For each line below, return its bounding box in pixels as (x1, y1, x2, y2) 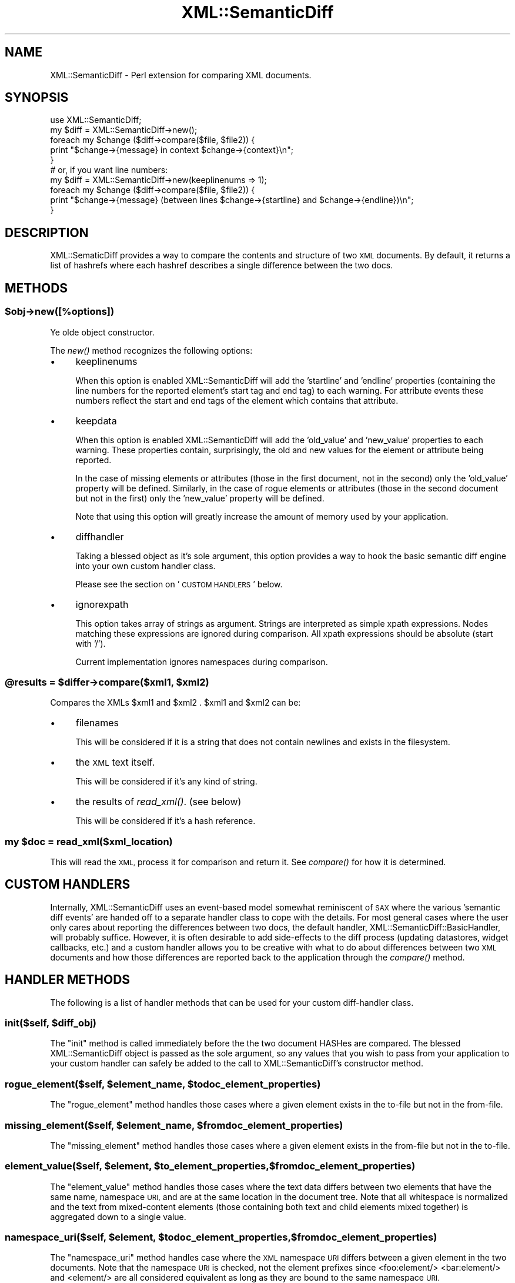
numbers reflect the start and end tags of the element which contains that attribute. (75, 395, 399, 405)
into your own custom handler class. (75, 560, 216, 571)
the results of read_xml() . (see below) (75, 796, 242, 808)
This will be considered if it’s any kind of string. (75, 776, 257, 787)
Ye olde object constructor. (50, 327, 155, 337)
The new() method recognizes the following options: (50, 345, 253, 355)
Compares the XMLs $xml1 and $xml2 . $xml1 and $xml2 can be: (50, 697, 301, 708)
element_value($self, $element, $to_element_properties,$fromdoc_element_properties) (5, 1160, 416, 1172)
